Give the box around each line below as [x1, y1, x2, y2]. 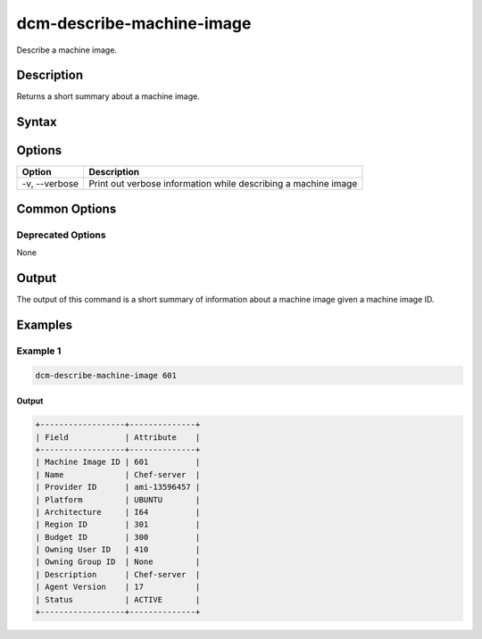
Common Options [16, 201, 117, 216]
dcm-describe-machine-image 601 [35, 370, 178, 380]
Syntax [16, 114, 57, 129]
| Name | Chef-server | [35, 469, 201, 479]
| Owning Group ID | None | [35, 557, 201, 567]
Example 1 [16, 344, 62, 357]
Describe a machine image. [16, 45, 118, 55]
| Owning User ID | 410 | [35, 544, 201, 555]
